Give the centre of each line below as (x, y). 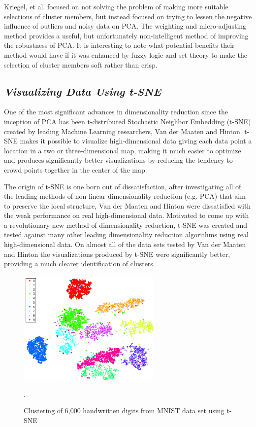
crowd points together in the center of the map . (76, 169)
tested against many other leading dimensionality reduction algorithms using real (126, 234)
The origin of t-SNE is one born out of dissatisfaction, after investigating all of (123, 186)
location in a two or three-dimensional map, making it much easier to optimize (123, 150)
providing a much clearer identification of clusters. (80, 264)
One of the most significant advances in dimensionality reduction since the (116, 112)
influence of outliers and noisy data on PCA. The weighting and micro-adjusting (125, 26)
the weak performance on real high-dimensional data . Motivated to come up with (127, 215)
